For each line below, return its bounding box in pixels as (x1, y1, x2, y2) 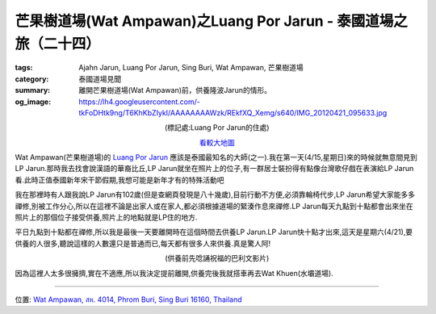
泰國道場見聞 (78, 73, 121, 84)
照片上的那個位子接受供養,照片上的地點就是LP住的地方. (15, 212, 198, 222)
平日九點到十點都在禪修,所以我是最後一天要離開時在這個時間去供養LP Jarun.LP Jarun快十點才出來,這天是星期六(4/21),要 (15, 227, 413, 237)
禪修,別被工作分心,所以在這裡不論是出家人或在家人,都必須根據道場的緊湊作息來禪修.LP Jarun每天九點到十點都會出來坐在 (15, 201, 413, 211)
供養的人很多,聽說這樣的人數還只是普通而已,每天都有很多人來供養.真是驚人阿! (15, 238, 271, 248)
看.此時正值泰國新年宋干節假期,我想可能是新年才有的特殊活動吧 (15, 174, 225, 185)
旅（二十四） (15, 35, 101, 52)
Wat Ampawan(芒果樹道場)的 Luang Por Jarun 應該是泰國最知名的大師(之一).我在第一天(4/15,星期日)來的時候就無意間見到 (15, 153, 417, 162)
